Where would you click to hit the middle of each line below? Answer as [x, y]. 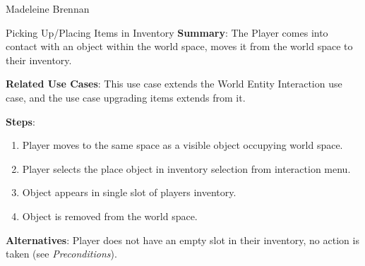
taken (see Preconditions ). [61, 254]
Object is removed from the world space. [110, 216]
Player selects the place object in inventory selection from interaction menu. [186, 168]
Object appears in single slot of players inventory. [129, 192]
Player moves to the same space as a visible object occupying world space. [182, 145]
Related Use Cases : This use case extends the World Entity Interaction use [174, 84]
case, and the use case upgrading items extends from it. [126, 97]
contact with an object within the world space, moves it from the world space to [179, 46]
